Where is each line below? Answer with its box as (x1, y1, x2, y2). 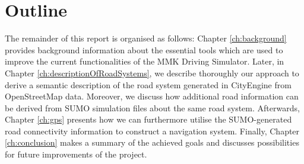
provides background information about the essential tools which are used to (5, 43, 283, 56)
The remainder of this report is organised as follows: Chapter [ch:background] (5, 32, 287, 44)
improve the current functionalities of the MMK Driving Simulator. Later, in (5, 55, 284, 67)
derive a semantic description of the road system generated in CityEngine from (5, 78, 292, 91)
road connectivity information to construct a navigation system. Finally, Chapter (5, 124, 300, 137)
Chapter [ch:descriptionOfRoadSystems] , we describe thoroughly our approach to (5, 66, 299, 79)
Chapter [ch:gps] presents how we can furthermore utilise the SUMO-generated (5, 113, 292, 126)
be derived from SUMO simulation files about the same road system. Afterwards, (5, 101, 300, 114)
